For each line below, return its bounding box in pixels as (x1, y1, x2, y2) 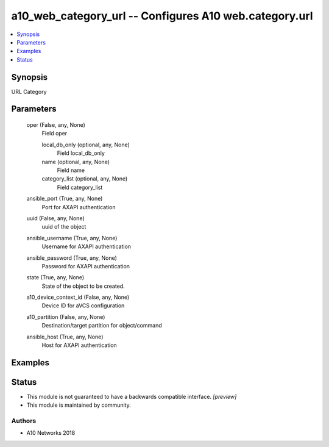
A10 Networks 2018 (26, 429, 76, 437)
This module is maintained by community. (26, 401, 131, 409)
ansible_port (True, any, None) (26, 195, 103, 202)
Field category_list (57, 184, 103, 191)
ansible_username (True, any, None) (26, 234, 118, 241)
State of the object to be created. (41, 282, 125, 290)
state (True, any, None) (26, 274, 85, 281)
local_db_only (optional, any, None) (41, 141, 130, 148)
